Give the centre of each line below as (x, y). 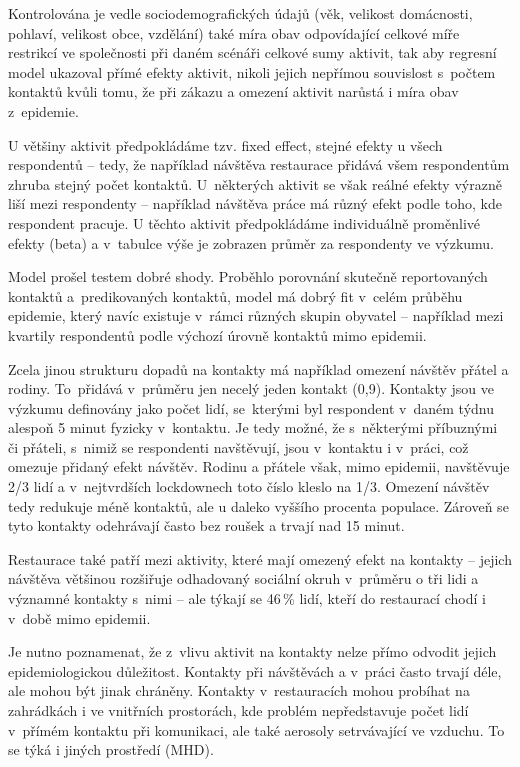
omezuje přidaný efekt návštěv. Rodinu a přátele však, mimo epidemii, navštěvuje (259, 466)
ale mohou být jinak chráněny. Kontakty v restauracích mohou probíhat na (239, 690)
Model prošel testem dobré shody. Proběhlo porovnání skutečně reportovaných (248, 276)
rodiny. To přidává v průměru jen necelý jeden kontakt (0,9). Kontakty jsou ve (251, 388)
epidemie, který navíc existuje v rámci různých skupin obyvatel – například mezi (256, 315)
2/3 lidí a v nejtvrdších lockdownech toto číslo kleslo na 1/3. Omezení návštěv (249, 486)
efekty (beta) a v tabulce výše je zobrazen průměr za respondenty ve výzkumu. (251, 242)
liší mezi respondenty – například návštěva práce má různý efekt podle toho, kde (255, 203)
